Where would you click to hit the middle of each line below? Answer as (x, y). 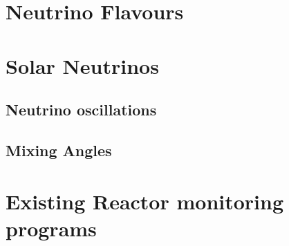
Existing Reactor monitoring (145, 201)
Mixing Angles (59, 150)
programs (51, 228)
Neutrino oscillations (81, 110)
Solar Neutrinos (82, 65)
